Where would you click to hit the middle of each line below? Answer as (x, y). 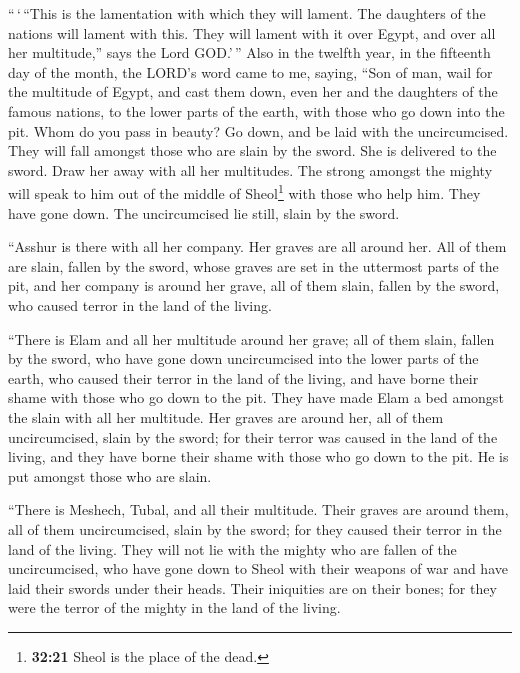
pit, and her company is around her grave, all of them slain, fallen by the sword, (254, 285)
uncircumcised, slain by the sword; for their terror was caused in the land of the (253, 436)
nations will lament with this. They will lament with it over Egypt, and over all (252, 32)
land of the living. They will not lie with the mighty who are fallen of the (232, 548)
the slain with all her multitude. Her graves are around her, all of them (226, 416)
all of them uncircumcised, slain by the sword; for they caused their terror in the (255, 528)
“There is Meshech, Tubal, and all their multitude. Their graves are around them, (258, 509)
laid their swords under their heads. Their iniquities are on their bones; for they (252, 587)
